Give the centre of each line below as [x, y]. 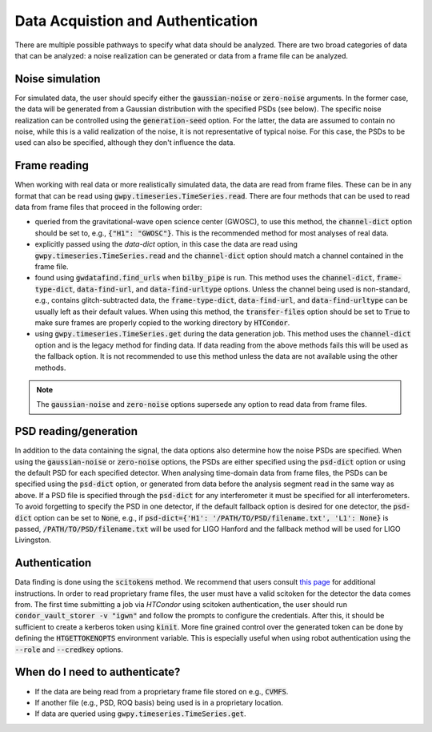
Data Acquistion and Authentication [136, 21]
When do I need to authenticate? [98, 672]
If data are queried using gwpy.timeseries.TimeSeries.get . [141, 714]
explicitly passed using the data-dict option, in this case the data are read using [166, 244]
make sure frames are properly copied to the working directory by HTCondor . [162, 323]
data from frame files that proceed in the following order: [108, 207]
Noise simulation [58, 79]
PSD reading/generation [76, 431]
